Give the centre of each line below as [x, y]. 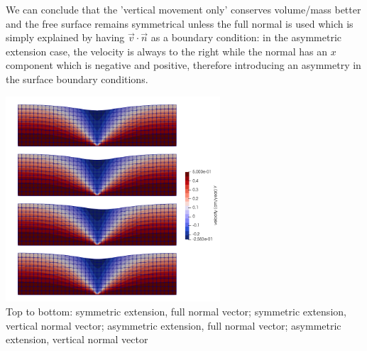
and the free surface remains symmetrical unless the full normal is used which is [180, 23]
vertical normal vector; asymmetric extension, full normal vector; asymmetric [174, 325]
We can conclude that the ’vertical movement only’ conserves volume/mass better [183, 9]
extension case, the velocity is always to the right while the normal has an [167, 51]
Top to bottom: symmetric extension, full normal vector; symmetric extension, [176, 311]
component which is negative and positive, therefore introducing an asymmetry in [183, 65]
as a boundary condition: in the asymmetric [246, 37]
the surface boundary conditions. [77, 79]
